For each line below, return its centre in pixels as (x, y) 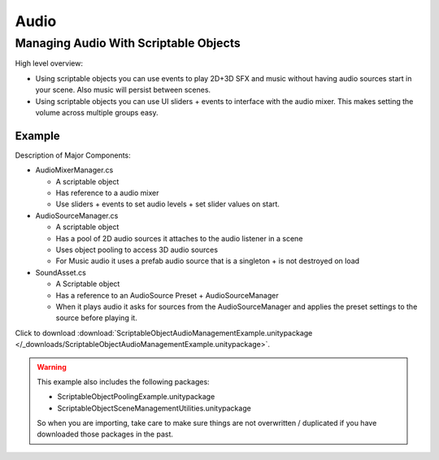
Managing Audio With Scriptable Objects (128, 43)
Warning (52, 367)
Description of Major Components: (73, 155)
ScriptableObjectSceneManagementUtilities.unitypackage (154, 408)
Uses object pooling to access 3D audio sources (137, 250)
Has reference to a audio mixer (107, 193)
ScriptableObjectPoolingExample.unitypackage (136, 397)
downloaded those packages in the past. (105, 434)
